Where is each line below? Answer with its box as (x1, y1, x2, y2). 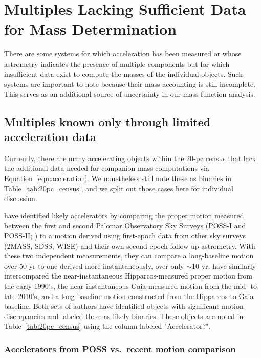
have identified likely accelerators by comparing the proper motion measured (4, 210, 244, 221)
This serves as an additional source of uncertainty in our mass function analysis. (4, 88, 255, 99)
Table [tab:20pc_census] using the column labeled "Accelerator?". (4, 321, 211, 331)
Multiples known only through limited (4, 113, 211, 129)
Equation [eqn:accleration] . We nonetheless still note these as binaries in (4, 173, 232, 184)
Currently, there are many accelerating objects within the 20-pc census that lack (4, 152, 256, 163)
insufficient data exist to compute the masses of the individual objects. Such (4, 68, 243, 79)
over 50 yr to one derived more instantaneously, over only (4, 260, 184, 271)
